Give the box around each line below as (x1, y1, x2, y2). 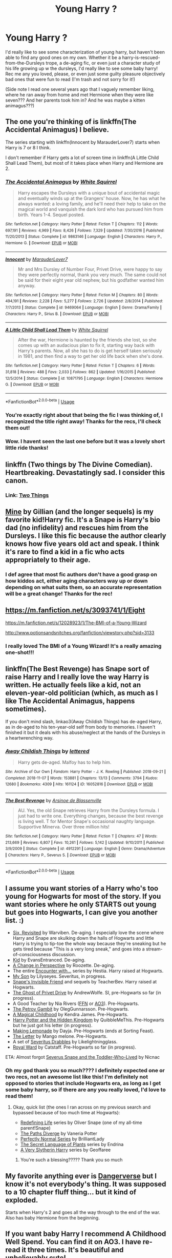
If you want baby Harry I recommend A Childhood (5, 1230, 166, 1238)
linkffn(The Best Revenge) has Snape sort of (5, 665, 149, 673)
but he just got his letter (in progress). (12, 1022, 93, 1028)
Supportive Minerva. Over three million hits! (17, 823, 110, 829)
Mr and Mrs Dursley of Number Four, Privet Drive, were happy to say (17, 266, 163, 272)
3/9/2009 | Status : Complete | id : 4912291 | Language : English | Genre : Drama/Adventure (5, 846, 165, 851)
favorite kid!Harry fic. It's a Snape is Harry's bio (5, 515, 160, 524)
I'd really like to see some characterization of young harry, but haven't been (5, 49, 165, 55)
